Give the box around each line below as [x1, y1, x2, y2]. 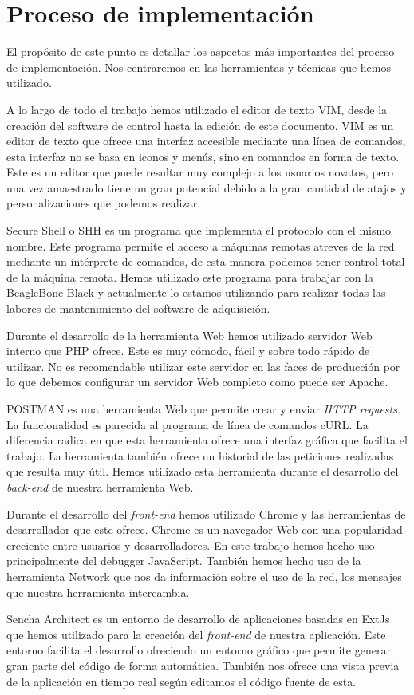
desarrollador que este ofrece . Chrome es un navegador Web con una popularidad [6, 521, 403, 538]
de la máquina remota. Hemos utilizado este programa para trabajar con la [6, 268, 374, 285]
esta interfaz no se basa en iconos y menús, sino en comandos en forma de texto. [6, 148, 400, 164]
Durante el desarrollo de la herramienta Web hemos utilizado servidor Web [6, 326, 373, 343]
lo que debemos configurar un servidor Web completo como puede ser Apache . [6, 373, 388, 390]
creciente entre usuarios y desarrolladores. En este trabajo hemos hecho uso [6, 536, 375, 553]
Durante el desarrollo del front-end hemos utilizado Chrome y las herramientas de [6, 505, 406, 522]
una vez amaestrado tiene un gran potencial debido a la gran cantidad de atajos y [6, 179, 407, 195]
